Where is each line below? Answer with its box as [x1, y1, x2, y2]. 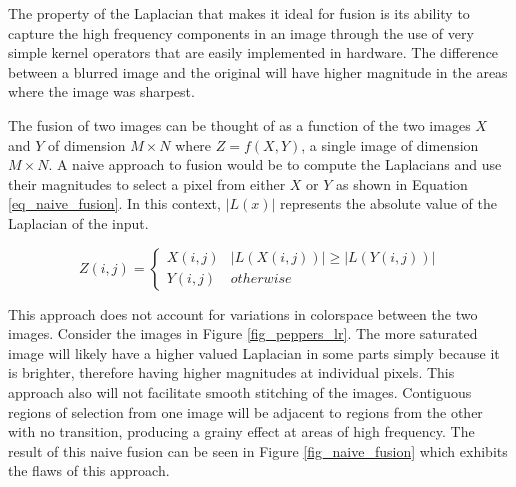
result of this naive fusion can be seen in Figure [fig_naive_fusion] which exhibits [8, 440, 508, 461]
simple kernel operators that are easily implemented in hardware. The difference [8, 42, 499, 63]
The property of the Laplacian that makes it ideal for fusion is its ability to [8, 3, 470, 23]
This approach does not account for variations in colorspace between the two [8, 303, 478, 324]
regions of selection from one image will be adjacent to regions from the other [8, 401, 483, 422]
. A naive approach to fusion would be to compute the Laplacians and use [48, 154, 502, 175]
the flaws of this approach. [8, 460, 170, 481]
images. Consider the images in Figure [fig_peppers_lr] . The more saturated [8, 323, 478, 344]
